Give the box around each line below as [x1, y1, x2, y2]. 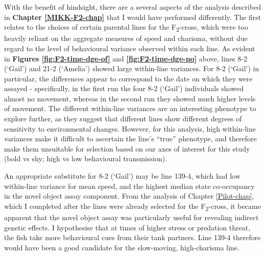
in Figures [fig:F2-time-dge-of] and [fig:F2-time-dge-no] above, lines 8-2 [4, 53, 247, 63]
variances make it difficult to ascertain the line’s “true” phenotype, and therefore [4, 133, 257, 144]
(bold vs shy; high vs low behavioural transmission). [4, 153, 167, 164]
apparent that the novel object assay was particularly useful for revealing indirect [4, 211, 259, 222]
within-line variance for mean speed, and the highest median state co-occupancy [4, 180, 255, 191]
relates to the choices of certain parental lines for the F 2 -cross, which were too [4, 22, 248, 33]
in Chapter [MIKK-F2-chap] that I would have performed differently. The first [4, 11, 261, 22]
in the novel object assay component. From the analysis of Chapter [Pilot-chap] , [4, 190, 254, 201]
